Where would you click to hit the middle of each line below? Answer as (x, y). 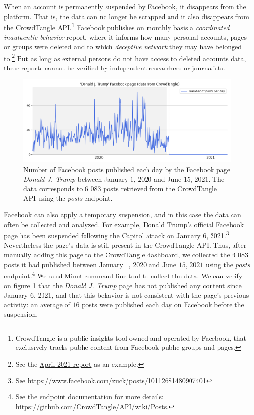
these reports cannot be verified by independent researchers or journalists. (115, 67)
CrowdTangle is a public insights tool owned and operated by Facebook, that (131, 337)
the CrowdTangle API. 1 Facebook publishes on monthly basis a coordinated (117, 27)
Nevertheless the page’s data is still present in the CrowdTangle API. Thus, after (125, 245)
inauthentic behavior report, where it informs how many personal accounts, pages (126, 37)
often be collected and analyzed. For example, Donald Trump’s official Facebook (124, 224)
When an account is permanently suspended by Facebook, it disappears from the (125, 6)
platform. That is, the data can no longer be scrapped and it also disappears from (127, 16)
